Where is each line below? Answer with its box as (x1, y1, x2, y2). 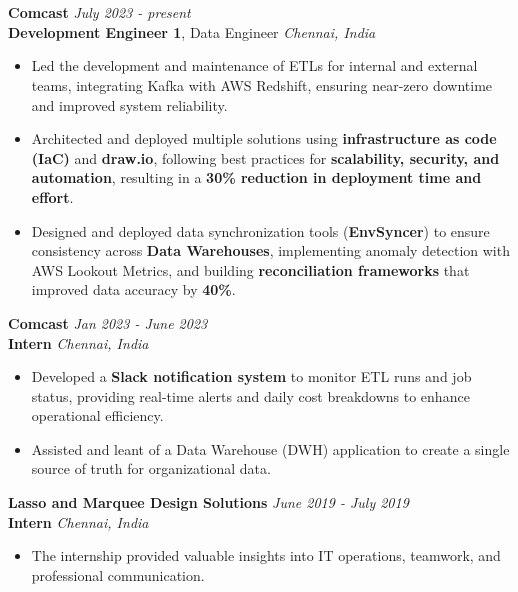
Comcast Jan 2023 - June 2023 (8, 312, 208, 333)
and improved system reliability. (31, 94, 228, 115)
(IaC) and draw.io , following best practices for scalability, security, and (31, 147, 500, 168)
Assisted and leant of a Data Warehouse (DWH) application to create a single (31, 438, 510, 459)
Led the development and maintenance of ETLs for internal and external (31, 55, 478, 76)
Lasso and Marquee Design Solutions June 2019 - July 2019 (8, 492, 409, 513)
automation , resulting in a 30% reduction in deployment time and (31, 167, 482, 188)
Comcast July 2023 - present (8, 2, 191, 23)
